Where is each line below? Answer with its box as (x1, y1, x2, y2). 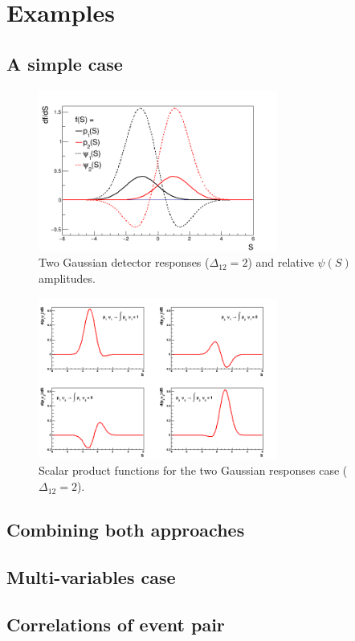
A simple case (6, 51, 123, 76)
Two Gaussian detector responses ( (39, 254, 210, 271)
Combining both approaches (6, 517, 245, 542)
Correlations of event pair (6, 611, 225, 636)
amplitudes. (39, 270, 96, 287)
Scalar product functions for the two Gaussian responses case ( (39, 462, 348, 479)
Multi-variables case (6, 564, 176, 589)
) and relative (247, 254, 314, 271)
